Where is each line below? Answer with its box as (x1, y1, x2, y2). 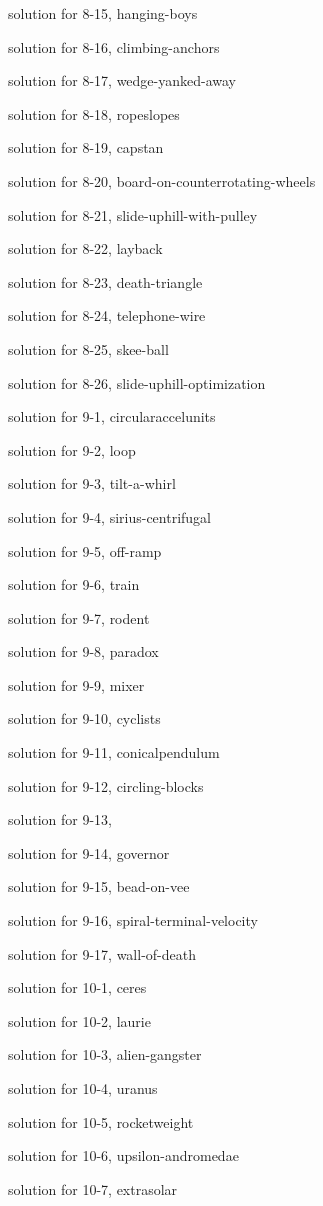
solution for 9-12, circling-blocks (8, 775, 204, 796)
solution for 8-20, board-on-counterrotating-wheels (8, 170, 316, 191)
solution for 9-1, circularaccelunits (8, 406, 216, 427)
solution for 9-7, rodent (8, 607, 150, 628)
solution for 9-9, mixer (8, 674, 145, 695)
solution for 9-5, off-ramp (8, 540, 162, 561)
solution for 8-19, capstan (8, 137, 164, 158)
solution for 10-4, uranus (8, 1078, 158, 1098)
